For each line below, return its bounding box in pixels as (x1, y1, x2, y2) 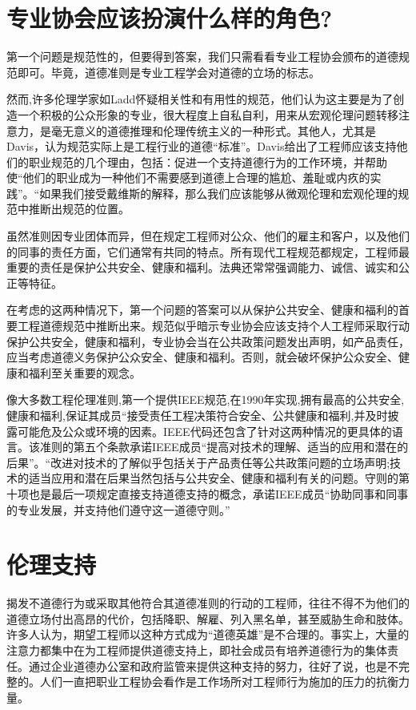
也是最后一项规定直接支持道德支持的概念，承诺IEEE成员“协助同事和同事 (28, 485, 409, 502)
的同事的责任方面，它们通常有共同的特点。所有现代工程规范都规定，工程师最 (6, 243, 410, 260)
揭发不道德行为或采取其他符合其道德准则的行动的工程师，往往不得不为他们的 (6, 595, 410, 611)
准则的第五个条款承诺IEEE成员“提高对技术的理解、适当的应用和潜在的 (39, 438, 409, 455)
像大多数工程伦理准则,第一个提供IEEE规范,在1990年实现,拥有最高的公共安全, (6, 391, 405, 408)
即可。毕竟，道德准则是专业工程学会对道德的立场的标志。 (17, 63, 320, 80)
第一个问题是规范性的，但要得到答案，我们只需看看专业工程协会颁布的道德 (6, 48, 398, 65)
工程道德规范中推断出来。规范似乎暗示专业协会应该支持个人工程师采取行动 (17, 317, 410, 334)
